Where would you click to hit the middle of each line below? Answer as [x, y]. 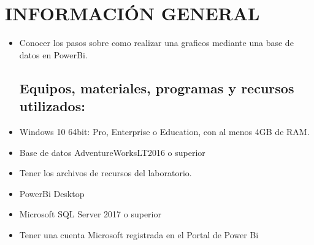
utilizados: [52, 106]
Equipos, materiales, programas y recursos [157, 87]
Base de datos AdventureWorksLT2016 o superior [112, 152]
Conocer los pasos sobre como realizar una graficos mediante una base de [156, 43]
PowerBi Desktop [52, 193]
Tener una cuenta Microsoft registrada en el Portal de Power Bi [139, 234]
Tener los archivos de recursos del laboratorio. [105, 173]
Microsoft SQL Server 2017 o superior [90, 214]
